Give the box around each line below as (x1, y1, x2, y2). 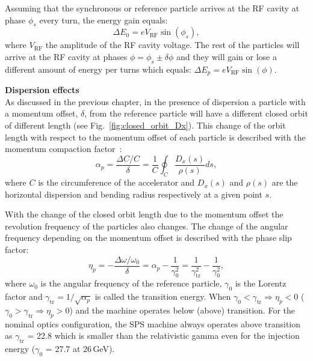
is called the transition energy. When (95, 290, 231, 303)
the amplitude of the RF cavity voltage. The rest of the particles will (45, 38, 300, 51)
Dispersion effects (5, 83, 79, 96)
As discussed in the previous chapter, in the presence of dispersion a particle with (5, 95, 306, 108)
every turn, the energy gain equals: (39, 13, 168, 26)
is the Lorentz (235, 277, 287, 290)
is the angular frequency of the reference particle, (40, 277, 222, 290)
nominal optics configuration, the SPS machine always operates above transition (5, 317, 301, 330)
